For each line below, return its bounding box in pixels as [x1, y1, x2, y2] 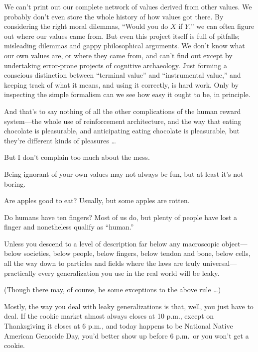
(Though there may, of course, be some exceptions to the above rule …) [4, 284, 221, 295]
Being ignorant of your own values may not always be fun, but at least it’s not [4, 168, 244, 179]
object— [222, 238, 248, 248]
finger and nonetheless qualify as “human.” [4, 222, 134, 232]
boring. [4, 178, 26, 189]
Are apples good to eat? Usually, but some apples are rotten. [4, 195, 190, 206]
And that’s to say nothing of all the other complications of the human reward [4, 106, 241, 116]
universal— [202, 258, 237, 268]
